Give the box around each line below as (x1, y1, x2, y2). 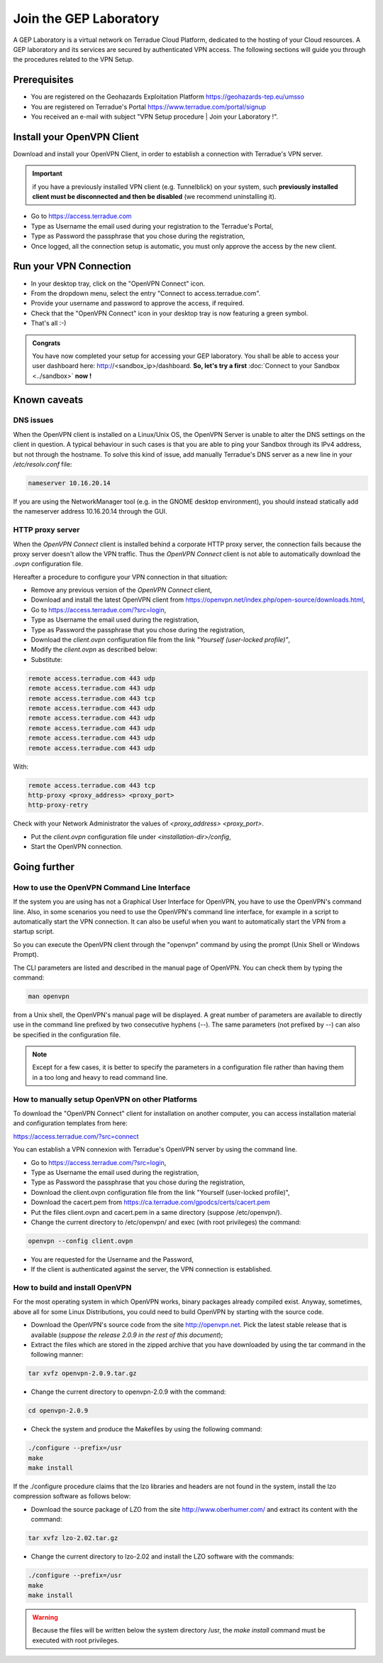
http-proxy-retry (28, 801, 89, 809)
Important (32, 169, 63, 178)
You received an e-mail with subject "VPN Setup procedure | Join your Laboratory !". (30, 112, 279, 121)
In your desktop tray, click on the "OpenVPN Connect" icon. (30, 279, 206, 288)
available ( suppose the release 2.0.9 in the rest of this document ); (30, 1331, 223, 1339)
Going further (13, 860, 74, 873)
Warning (32, 1613, 58, 1621)
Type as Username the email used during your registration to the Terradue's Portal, (30, 222, 274, 230)
